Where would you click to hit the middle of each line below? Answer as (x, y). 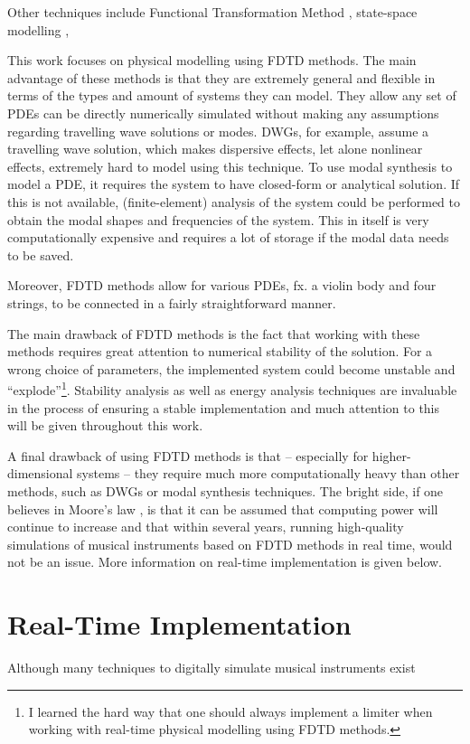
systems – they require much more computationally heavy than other (268, 473)
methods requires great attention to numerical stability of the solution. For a (220, 351)
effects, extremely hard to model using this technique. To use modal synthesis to (230, 166)
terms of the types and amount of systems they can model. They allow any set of (232, 95)
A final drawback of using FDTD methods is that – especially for (188, 455)
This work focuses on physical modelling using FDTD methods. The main (212, 60)
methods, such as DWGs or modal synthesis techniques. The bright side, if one (226, 490)
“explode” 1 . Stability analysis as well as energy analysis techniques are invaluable (232, 388)
